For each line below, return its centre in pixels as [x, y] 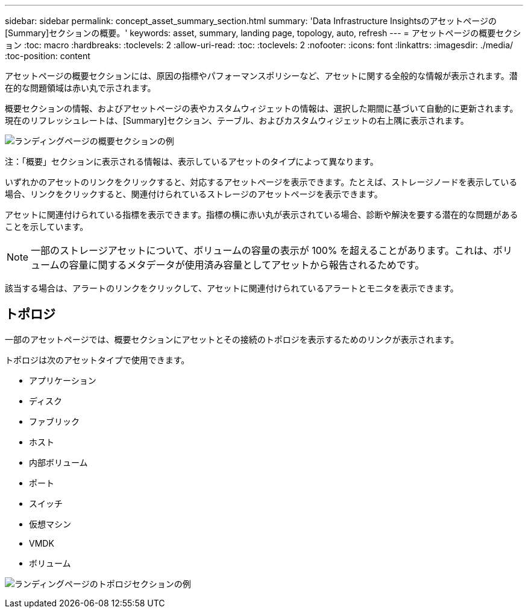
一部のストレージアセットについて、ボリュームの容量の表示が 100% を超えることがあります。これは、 [262, 250]
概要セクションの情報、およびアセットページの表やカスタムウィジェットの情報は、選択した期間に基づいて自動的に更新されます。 [262, 108]
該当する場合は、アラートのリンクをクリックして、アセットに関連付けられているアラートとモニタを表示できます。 [232, 288]
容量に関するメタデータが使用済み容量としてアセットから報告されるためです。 [247, 265]
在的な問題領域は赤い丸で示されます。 [80, 88]
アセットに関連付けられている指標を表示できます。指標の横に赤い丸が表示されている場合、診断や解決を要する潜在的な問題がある [262, 214]
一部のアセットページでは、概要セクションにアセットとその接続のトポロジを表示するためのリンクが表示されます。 [232, 339]
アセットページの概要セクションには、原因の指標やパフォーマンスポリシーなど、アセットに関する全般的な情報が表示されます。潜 [261, 76]
